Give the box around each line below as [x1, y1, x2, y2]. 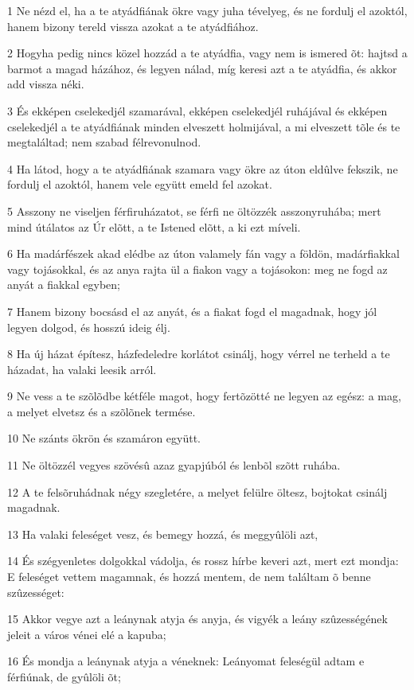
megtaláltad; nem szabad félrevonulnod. [7, 134, 201, 150]
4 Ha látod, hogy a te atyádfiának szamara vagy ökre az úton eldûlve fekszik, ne [7, 160, 398, 177]
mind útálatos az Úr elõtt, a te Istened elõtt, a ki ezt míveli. [7, 218, 301, 235]
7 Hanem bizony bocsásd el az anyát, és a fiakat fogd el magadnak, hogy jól [7, 302, 377, 319]
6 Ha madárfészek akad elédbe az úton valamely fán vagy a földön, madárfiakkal [7, 245, 400, 262]
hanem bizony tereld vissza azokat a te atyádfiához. [7, 18, 259, 34]
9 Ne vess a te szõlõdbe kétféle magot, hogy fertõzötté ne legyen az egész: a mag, [7, 388, 401, 404]
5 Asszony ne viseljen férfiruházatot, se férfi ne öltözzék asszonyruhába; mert [7, 202, 381, 219]
